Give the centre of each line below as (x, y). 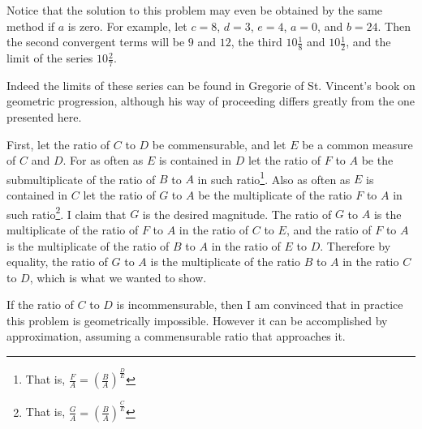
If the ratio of (40, 305)
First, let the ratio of (58, 144)
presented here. (44, 117)
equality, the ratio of (57, 262)
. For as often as (103, 160)
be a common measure (357, 144)
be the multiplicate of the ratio (275, 195)
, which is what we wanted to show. (118, 277)
